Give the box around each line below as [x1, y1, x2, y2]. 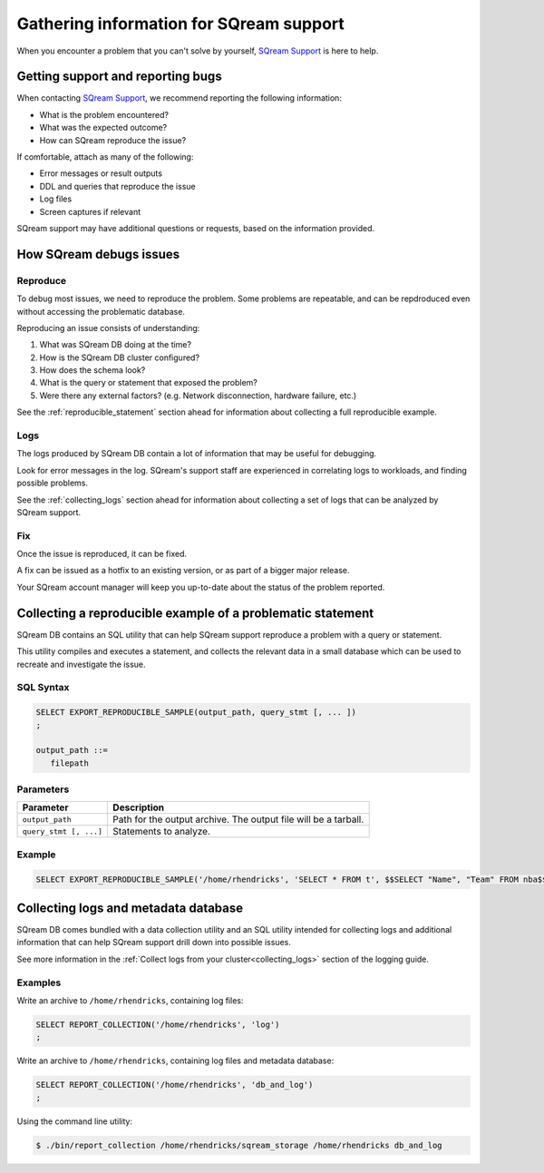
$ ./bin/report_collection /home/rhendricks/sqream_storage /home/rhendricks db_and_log [35, 1139, 443, 1150]
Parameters [16, 783, 70, 796]
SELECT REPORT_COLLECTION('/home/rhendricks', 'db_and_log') [35, 1080, 314, 1090]
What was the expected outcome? [39, 122, 168, 133]
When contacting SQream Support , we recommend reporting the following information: [16, 93, 342, 103]
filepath [50, 758, 90, 768]
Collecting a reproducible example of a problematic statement [16, 605, 374, 621]
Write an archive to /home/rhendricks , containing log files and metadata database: [16, 1055, 335, 1066]
